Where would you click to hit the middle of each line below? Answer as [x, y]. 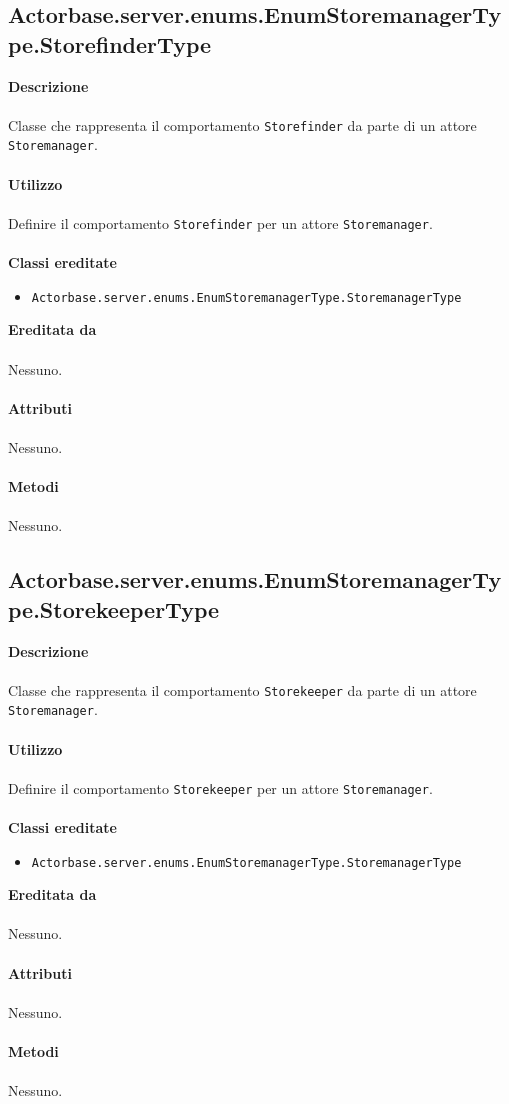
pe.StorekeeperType [114, 608]
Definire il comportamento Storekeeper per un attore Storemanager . [220, 787]
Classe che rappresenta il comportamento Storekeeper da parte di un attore [242, 689]
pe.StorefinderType [110, 43]
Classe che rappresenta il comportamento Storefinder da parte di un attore [242, 124]
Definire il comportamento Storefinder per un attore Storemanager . [220, 222]
